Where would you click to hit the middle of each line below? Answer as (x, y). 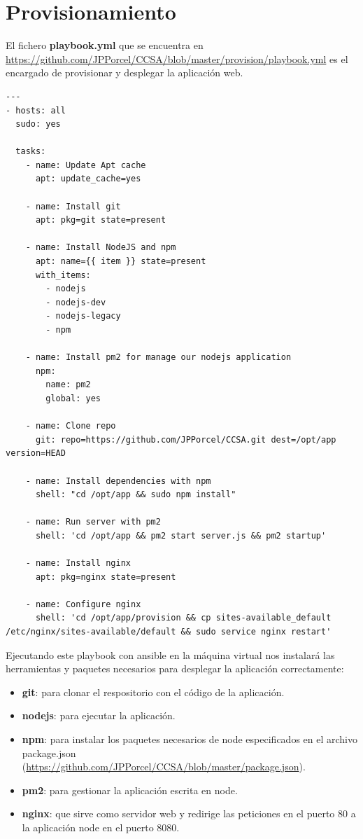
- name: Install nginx (78, 563)
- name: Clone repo (71, 426)
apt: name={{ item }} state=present (121, 262)
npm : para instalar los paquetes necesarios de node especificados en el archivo (190, 739)
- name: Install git (73, 206)
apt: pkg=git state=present (101, 220)
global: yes (73, 398)
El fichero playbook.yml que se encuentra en (105, 45)
